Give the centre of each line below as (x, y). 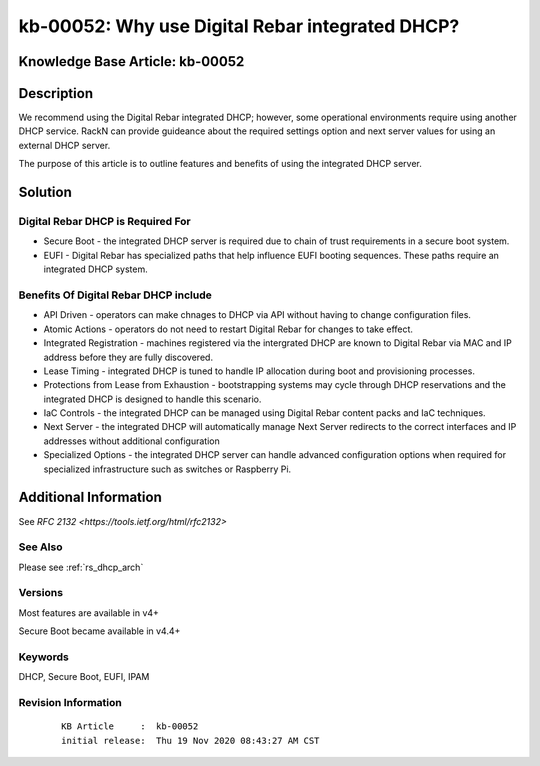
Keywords (43, 657)
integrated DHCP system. (96, 269)
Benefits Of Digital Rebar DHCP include (115, 295)
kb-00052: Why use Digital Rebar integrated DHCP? (239, 26)
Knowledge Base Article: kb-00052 (131, 61)
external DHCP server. (64, 145)
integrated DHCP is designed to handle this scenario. (152, 399)
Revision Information (70, 703)
